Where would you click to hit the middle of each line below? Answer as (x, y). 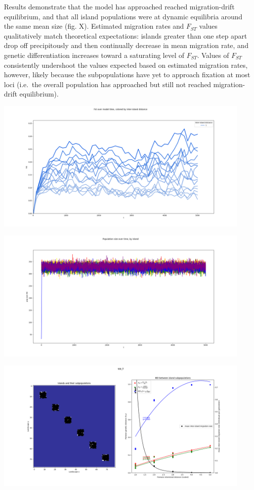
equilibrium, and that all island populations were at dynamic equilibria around (123, 16)
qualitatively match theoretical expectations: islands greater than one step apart (126, 35)
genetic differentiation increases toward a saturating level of (94, 55)
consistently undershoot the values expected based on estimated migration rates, (126, 65)
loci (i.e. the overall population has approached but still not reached (108, 84)
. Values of (213, 55)
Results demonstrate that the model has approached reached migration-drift (119, 6)
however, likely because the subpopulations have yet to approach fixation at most (127, 74)
